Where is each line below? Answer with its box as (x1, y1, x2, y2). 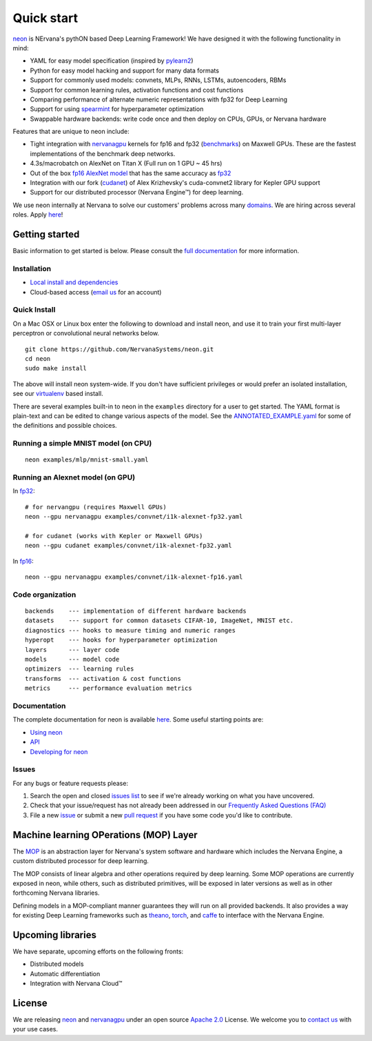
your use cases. (12, 1025, 59, 1033)
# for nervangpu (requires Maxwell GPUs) (25, 503, 167, 510)
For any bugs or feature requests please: (12, 779, 129, 787)
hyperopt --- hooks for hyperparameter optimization (25, 636, 218, 644)
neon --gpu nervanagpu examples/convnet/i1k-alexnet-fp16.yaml (25, 573, 243, 581)
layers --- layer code (25, 646, 120, 653)
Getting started (12, 228, 80, 240)
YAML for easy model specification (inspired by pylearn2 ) (30, 57, 194, 65)
